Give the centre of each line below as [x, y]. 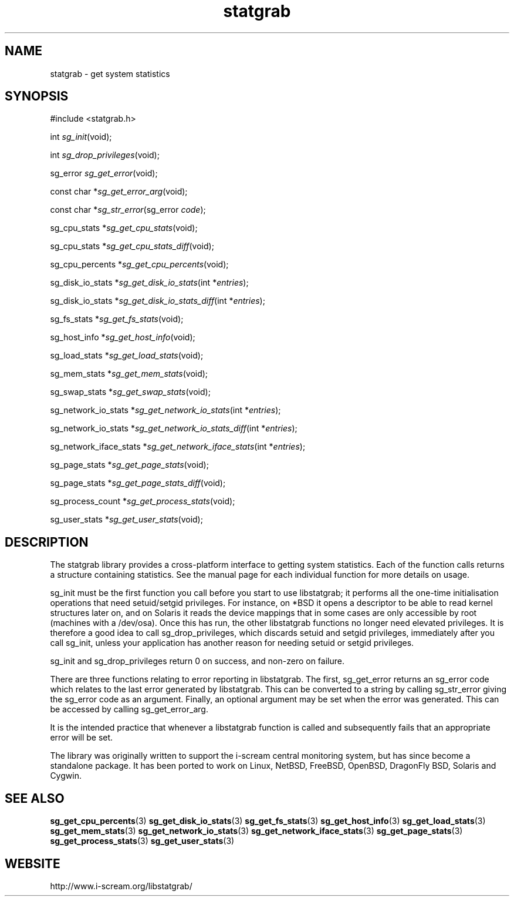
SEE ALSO [35, 798]
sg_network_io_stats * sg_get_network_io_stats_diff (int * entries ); [174, 428]
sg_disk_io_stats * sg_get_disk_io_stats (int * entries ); [149, 283]
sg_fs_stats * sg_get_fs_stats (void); [117, 319]
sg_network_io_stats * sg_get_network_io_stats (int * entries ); [165, 410]
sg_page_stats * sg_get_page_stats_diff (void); [138, 483]
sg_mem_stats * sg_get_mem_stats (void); [129, 374]
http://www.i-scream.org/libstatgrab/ [121, 886]
